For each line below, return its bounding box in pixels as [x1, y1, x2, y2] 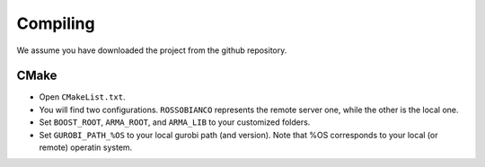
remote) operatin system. [39, 142, 133, 153]
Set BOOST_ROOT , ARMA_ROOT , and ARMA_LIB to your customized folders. [39, 117, 311, 127]
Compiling [16, 13, 95, 33]
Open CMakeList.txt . [39, 92, 126, 102]
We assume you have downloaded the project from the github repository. [16, 45, 287, 56]
